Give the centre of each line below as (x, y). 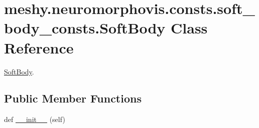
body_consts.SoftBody (85, 28)
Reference (39, 47)
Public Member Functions (73, 98)
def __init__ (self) (35, 119)
